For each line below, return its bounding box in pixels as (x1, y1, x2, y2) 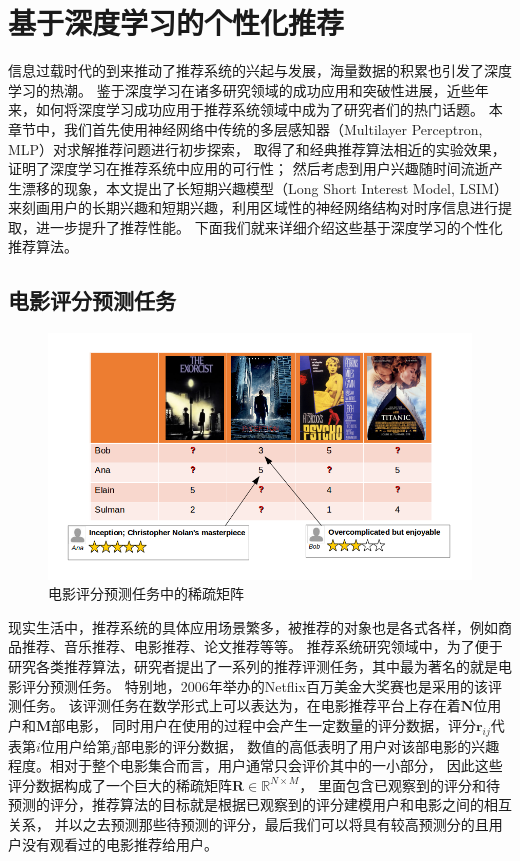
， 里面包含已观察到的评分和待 (299, 774, 500, 795)
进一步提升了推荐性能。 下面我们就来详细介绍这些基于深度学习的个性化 (35, 216, 503, 237)
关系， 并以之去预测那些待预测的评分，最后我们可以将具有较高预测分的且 (8, 813, 489, 834)
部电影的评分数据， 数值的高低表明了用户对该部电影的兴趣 (116, 735, 500, 756)
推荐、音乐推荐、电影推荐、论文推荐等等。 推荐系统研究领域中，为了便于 (21, 636, 503, 657)
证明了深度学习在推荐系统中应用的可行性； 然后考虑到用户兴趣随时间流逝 (8, 158, 489, 179)
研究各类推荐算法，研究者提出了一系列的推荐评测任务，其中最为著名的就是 (8, 656, 498, 677)
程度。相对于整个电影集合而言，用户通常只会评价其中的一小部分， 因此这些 (8, 755, 503, 776)
